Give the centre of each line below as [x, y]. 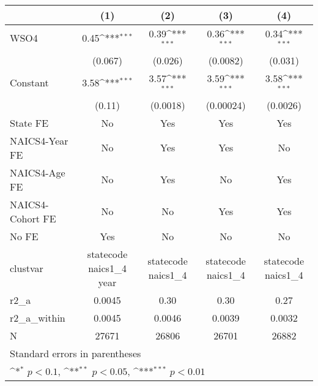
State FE [29, 123]
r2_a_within [38, 317]
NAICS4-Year [39, 140]
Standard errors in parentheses [76, 353]
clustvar [27, 268]
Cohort [25, 218]
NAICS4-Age [38, 172]
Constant [29, 83]
